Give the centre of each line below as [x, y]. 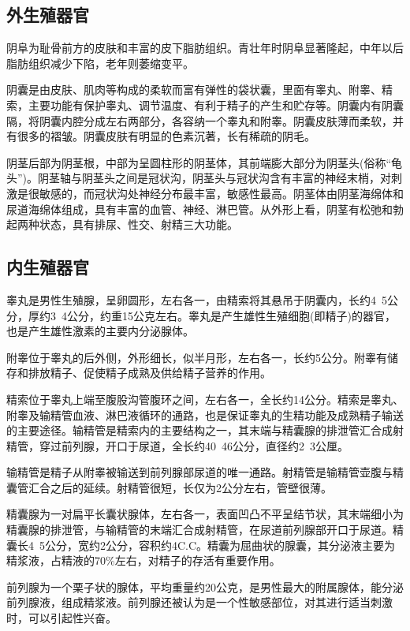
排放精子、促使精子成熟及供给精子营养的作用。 [149, 373]
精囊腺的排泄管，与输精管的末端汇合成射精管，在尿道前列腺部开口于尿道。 [199, 530]
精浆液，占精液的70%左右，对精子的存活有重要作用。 [143, 560]
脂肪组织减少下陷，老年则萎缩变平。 [100, 63]
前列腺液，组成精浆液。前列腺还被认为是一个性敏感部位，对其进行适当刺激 [199, 602]
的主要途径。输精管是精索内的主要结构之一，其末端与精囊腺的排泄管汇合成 [199, 430]
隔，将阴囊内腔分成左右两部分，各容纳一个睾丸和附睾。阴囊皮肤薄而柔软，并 [205, 120]
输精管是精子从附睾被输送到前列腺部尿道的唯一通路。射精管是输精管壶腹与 [199, 472]
